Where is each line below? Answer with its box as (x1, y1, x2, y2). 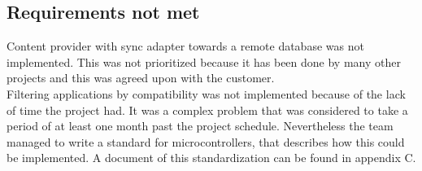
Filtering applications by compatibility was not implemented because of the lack (7, 85, 406, 102)
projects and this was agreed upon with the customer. (7, 69, 275, 86)
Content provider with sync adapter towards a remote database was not (7, 37, 364, 55)
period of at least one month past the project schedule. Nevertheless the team (7, 117, 394, 134)
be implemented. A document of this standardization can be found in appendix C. (7, 149, 416, 166)
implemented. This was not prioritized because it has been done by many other (7, 53, 401, 70)
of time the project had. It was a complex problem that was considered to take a (7, 101, 408, 118)
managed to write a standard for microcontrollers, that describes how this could (7, 133, 405, 150)
